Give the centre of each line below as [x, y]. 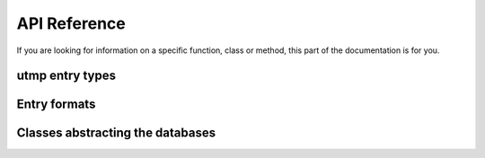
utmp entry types [66, 76]
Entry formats [56, 105]
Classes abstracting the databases [116, 133]
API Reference [71, 23]
